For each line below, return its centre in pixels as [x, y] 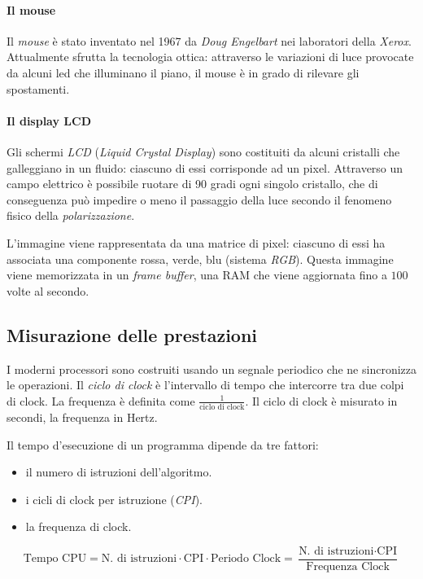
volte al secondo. [48, 290]
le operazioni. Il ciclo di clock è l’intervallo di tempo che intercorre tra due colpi [205, 385]
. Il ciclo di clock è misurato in [321, 400]
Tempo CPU [55, 559]
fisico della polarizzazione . [71, 215]
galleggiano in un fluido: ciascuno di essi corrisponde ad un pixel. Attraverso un [205, 167]
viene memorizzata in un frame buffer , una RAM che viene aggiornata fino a [197, 275]
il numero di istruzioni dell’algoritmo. [119, 472]
